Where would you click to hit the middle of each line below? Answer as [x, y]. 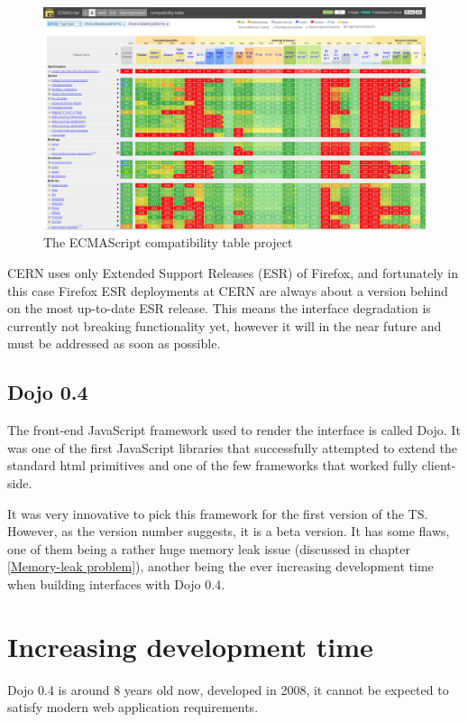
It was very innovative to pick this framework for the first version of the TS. [218, 513]
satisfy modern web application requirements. [133, 707]
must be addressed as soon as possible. [114, 343]
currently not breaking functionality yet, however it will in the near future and [225, 325]
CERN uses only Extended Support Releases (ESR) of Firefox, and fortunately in [233, 272]
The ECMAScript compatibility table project [168, 242]
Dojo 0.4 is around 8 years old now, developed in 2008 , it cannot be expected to [228, 689]
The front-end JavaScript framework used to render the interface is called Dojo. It [234, 430]
